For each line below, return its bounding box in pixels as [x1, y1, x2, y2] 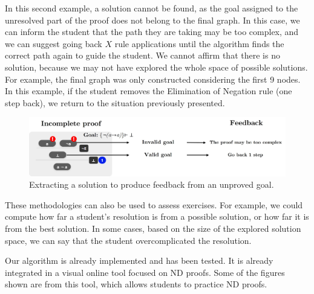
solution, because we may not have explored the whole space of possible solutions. [5, 60, 308, 73]
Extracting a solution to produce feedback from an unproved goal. [29, 178, 274, 191]
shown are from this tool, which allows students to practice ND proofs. [5, 278, 267, 290]
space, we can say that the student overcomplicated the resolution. [5, 234, 252, 246]
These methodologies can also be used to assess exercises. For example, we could [5, 198, 303, 211]
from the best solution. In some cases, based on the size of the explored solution [5, 222, 301, 235]
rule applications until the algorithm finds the [114, 37, 284, 50]
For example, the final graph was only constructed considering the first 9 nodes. [5, 72, 301, 85]
